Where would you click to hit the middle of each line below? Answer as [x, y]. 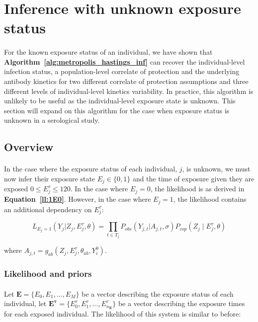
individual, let [25, 303]
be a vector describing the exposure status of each [158, 293]
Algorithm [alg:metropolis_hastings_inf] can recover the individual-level [125, 61]
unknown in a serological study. [52, 120]
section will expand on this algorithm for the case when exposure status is [117, 110]
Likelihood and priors [48, 274]
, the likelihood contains [210, 199]
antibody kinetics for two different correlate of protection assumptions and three [126, 81]
